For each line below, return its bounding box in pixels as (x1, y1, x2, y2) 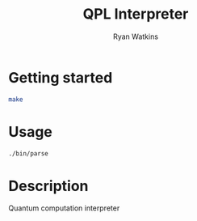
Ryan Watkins (112, 32, 159, 41)
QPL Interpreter (82, 5, 189, 23)
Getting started (8, 68, 113, 87)
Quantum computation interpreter (8, 203, 120, 213)
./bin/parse (8, 149, 48, 158)
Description (8, 176, 89, 195)
